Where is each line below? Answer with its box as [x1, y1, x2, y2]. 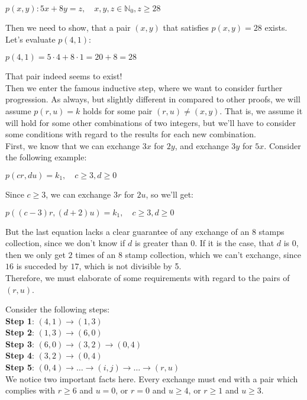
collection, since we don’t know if [5, 237, 125, 249]
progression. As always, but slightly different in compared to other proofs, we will [5, 93, 300, 105]
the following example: [5, 151, 87, 163]
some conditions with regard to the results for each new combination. [5, 128, 256, 140]
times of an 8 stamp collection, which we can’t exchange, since [75, 248, 301, 260]
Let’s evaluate [5, 33, 56, 45]
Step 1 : [5, 314, 34, 327]
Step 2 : [5, 326, 34, 338]
